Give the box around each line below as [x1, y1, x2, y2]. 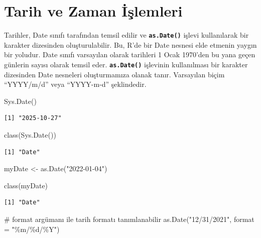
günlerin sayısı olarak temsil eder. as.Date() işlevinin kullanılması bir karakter [4, 59, 248, 69]
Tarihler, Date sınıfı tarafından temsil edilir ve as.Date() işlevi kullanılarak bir [4, 30, 249, 40]
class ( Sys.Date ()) [4, 130, 56, 140]
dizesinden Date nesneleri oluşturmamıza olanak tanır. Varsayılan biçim [4, 69, 225, 79]
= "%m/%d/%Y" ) [4, 223, 60, 234]
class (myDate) [4, 180, 48, 190]
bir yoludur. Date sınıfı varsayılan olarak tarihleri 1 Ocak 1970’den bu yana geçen [4, 49, 255, 60]
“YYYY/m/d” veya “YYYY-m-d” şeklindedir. [4, 79, 147, 89]
